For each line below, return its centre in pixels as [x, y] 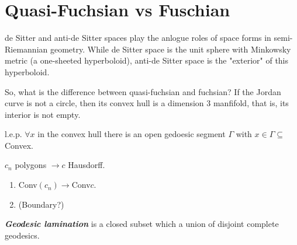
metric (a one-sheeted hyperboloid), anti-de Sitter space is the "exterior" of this [147, 60]
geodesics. [22, 235]
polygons [31, 165]
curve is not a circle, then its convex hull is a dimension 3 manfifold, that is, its [147, 103]
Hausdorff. [87, 165]
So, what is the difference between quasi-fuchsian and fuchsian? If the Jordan [143, 91]
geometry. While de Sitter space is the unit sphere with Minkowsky [170, 49]
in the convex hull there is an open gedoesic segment [132, 134]
